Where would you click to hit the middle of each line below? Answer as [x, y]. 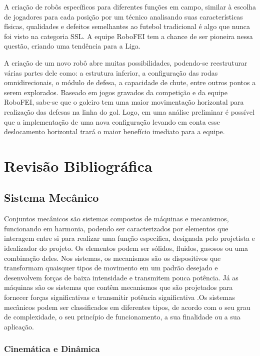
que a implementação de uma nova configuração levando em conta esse [112, 121]
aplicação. [19, 326]
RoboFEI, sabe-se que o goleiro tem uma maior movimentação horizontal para [124, 102]
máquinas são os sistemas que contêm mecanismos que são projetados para [118, 287]
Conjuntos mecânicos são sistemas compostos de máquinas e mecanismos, [116, 219]
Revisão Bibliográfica [78, 165]
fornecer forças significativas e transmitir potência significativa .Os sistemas [119, 297]
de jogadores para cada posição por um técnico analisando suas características [123, 16]
